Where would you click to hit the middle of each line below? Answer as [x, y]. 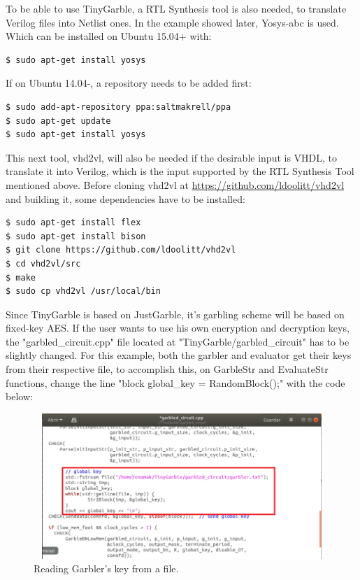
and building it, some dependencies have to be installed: [125, 198]
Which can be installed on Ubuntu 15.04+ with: [109, 36]
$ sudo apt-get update [58, 121]
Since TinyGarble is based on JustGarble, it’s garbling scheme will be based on [175, 314]
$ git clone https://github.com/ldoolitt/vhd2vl [121, 250]
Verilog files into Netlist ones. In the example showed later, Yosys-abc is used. [172, 22]
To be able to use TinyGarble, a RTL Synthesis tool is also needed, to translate [176, 8]
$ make [21, 277]
